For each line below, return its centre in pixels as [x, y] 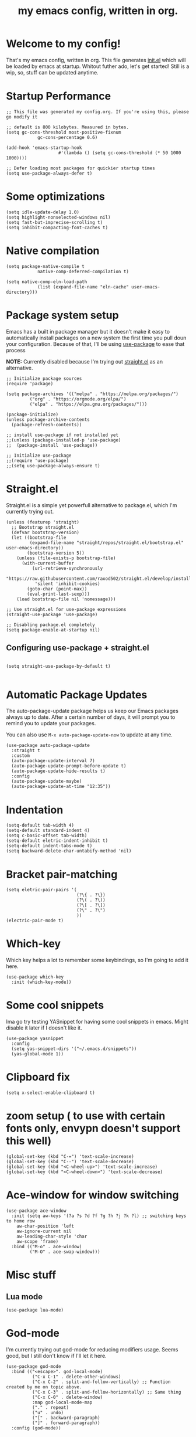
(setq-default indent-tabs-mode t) [49, 846]
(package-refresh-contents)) [47, 424]
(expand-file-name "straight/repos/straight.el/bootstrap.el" [106, 543]
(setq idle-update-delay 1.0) [43, 212]
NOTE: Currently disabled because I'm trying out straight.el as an [85, 361]
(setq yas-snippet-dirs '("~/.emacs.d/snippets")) [74, 1049]
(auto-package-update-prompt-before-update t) [69, 766]
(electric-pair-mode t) [35, 921]
